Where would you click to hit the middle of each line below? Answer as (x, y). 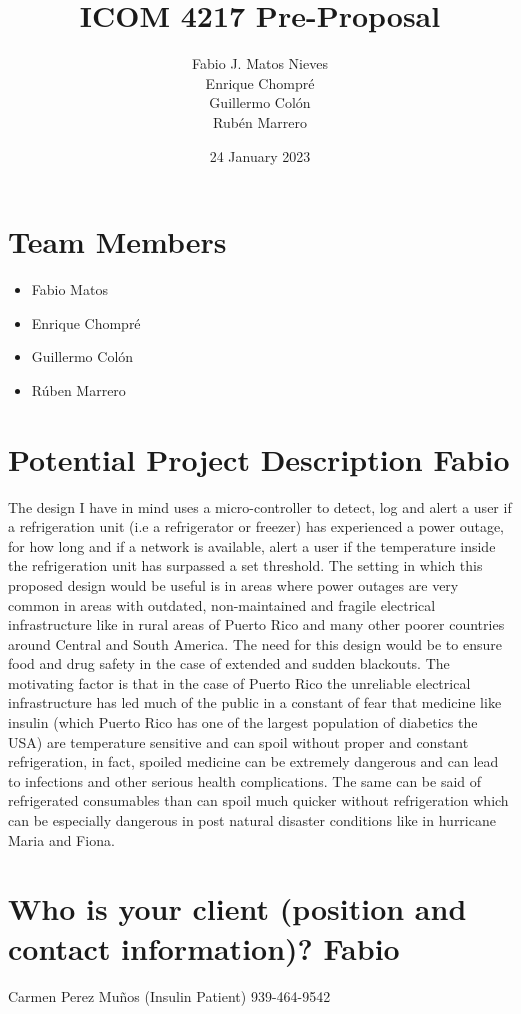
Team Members (117, 241)
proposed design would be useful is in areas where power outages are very (233, 584)
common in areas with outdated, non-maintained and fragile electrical (222, 604)
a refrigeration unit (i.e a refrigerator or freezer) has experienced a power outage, (256, 526)
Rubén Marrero (260, 121)
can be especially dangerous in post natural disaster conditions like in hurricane (252, 820)
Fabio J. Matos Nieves (260, 63)
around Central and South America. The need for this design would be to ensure (255, 643)
